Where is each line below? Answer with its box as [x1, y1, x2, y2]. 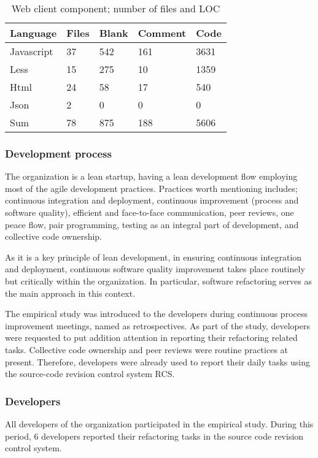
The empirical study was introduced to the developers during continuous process [5, 307, 308, 320]
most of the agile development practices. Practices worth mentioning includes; [5, 181, 298, 194]
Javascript [10, 44, 53, 58]
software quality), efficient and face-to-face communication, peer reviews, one [5, 206, 294, 218]
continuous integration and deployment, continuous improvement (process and [5, 194, 299, 207]
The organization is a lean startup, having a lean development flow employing [5, 170, 298, 183]
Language [10, 26, 57, 40]
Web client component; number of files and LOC [11, 1, 220, 15]
